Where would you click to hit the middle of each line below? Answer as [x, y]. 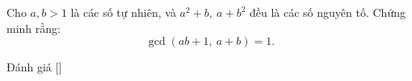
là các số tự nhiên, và [123, 12]
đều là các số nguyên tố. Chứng [328, 12]
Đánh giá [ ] [34, 67]
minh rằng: [34, 28]
